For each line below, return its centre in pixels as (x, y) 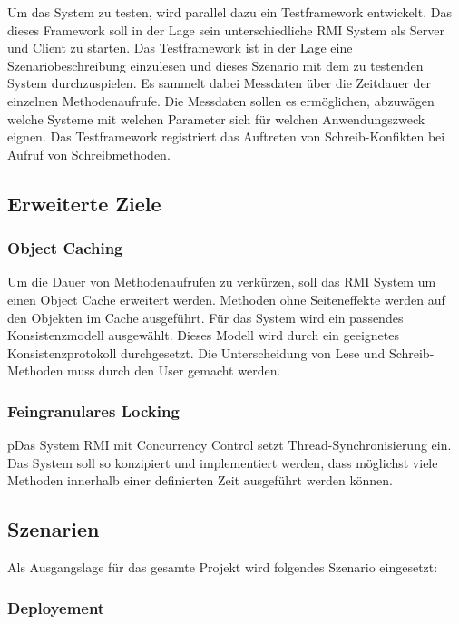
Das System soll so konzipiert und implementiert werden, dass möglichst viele (223, 462)
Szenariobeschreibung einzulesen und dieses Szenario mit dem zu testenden (215, 65)
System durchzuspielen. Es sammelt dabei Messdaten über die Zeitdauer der (220, 83)
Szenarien (54, 529)
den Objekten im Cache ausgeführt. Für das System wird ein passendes (205, 317)
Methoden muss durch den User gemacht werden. (144, 370)
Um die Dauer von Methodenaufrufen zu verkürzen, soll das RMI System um (222, 282)
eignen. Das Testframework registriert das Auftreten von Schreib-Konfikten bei (226, 136)
